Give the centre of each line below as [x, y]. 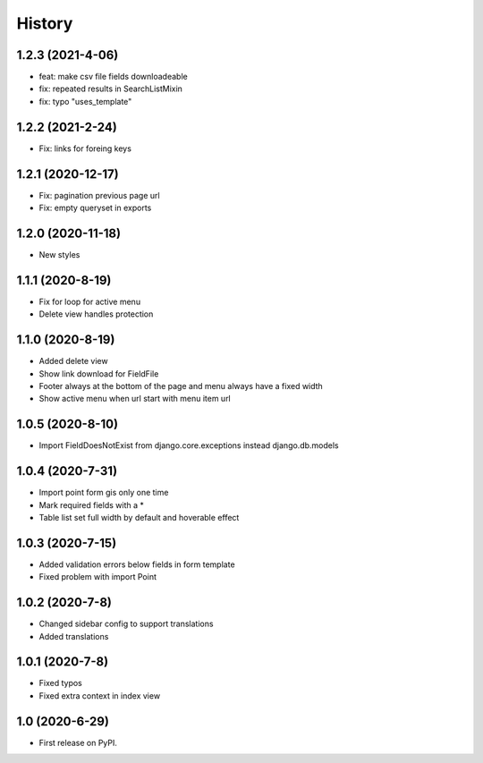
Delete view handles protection [96, 314]
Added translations [74, 636]
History [45, 23]
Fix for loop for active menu [90, 301]
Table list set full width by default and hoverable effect [139, 517]
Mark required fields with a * [92, 504]
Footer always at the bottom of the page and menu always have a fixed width [181, 386]
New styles [59, 254]
